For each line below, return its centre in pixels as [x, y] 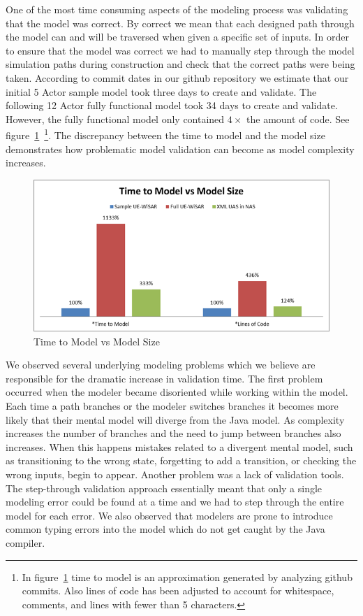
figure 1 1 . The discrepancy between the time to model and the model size [165, 134]
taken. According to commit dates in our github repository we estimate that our [177, 77]
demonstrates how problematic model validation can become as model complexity [180, 149]
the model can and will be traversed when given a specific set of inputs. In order [177, 37]
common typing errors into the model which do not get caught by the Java [165, 529]
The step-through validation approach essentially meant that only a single [164, 488]
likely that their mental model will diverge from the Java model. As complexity [175, 419]
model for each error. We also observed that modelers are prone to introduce [169, 515]
